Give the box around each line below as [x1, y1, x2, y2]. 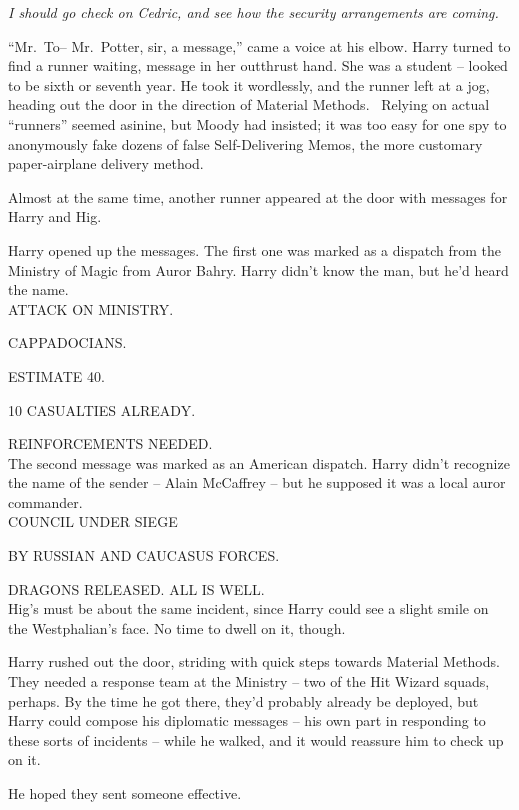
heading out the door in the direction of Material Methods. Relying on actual [8, 94, 490, 115]
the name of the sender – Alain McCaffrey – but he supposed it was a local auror [8, 472, 506, 493]
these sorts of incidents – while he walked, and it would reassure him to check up [8, 729, 504, 750]
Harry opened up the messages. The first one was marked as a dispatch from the [8, 239, 502, 260]
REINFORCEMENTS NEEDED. [8, 433, 213, 454]
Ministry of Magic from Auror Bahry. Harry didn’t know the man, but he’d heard [8, 259, 509, 280]
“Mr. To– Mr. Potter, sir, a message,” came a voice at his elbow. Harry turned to [8, 35, 511, 56]
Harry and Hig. [8, 206, 102, 227]
